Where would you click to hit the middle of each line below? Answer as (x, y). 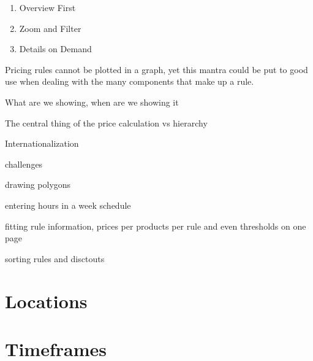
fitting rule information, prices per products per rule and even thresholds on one (156, 226)
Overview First (47, 7)
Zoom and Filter (50, 28)
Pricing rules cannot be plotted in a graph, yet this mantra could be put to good (156, 69)
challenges (24, 164)
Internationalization (42, 143)
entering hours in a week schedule (68, 205)
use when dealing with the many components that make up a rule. (130, 81)
